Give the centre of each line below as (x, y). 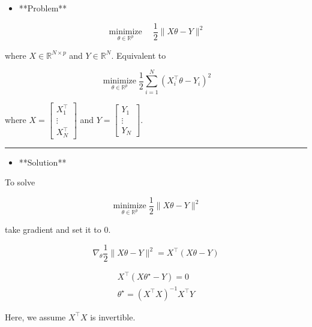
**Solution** (43, 162)
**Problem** (43, 8)
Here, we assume (35, 316)
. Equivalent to (139, 55)
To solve (20, 182)
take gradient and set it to (53, 229)
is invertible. (113, 316)
